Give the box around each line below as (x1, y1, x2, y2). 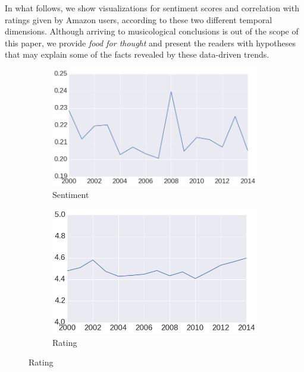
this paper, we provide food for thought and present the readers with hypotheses (5, 36, 296, 49)
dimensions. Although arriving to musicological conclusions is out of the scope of (5, 25, 299, 37)
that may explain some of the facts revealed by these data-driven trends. (5, 48, 269, 61)
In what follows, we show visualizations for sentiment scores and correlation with (5, 2, 299, 14)
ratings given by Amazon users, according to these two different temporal (5, 13, 272, 26)
